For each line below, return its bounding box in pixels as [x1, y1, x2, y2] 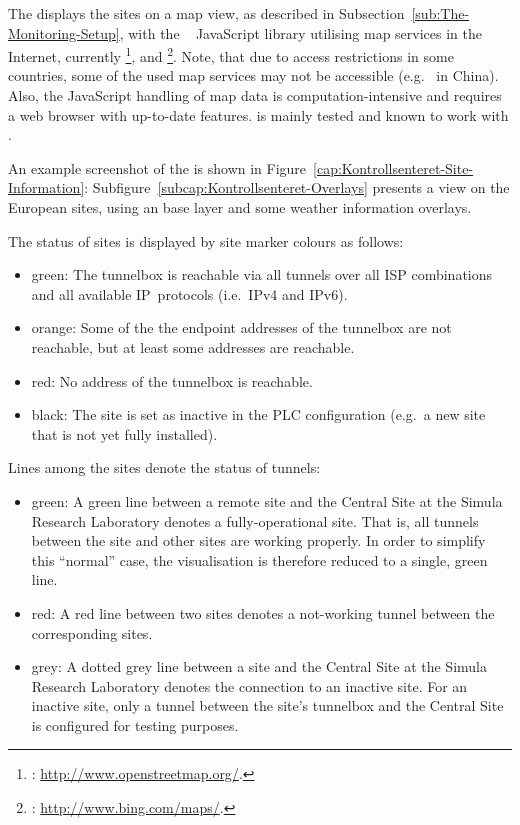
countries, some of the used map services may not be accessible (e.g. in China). [8, 65, 499, 86]
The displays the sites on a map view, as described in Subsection [8, 3, 405, 23]
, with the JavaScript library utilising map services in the [119, 22, 482, 43]
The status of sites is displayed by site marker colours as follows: [8, 230, 404, 251]
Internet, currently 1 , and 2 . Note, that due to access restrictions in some [8, 43, 454, 66]
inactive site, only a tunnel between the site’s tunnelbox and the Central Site [31, 695, 504, 716]
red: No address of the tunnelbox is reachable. [31, 370, 313, 391]
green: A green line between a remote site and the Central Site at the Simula [31, 490, 503, 511]
